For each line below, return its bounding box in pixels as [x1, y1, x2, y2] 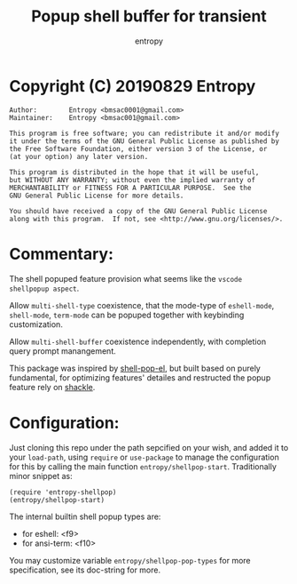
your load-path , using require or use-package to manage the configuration [9, 452, 279, 462]
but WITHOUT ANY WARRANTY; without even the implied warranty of [9, 175, 255, 184]
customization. [9, 318, 64, 330]
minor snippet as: [9, 470, 73, 481]
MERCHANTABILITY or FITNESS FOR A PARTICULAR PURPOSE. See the [9, 183, 252, 192]
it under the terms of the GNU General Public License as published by [9, 136, 279, 146]
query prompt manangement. [9, 345, 117, 356]
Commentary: [9, 244, 113, 264]
